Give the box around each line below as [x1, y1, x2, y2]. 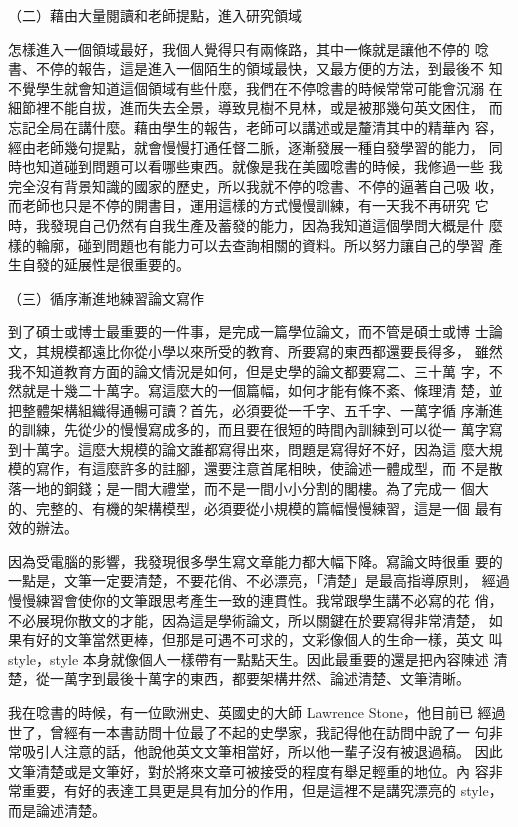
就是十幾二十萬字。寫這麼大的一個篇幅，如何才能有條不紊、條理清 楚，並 [21, 380, 503, 401]
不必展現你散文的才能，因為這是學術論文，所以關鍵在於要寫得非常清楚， [8, 609, 484, 630]
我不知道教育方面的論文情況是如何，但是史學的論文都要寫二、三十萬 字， [8, 360, 489, 381]
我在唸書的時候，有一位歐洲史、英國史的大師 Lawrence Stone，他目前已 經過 [8, 702, 506, 722]
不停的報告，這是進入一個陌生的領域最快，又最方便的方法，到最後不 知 [35, 58, 503, 79]
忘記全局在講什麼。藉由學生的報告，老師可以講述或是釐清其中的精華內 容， [8, 116, 503, 137]
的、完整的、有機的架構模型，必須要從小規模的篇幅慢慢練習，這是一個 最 [8, 497, 489, 518]
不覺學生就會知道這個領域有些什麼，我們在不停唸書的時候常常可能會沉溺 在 [8, 77, 503, 98]
